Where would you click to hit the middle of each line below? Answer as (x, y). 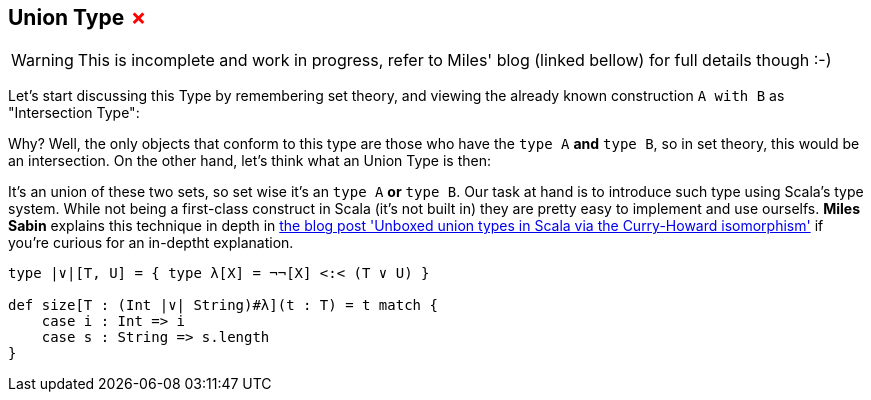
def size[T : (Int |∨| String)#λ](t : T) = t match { (223, 305)
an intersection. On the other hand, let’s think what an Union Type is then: (250, 161)
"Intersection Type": (74, 113)
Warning (42, 60)
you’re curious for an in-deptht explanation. (151, 243)
